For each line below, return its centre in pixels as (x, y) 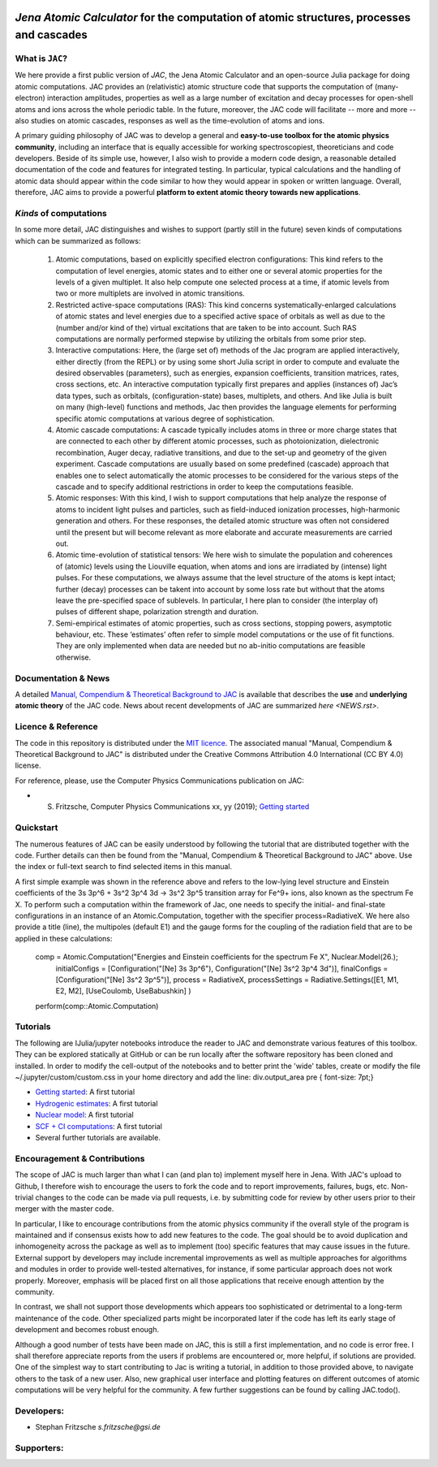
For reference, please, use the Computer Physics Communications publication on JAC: (159, 781)
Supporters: (39, 1448)
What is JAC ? (41, 58)
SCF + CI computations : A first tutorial (99, 1126)
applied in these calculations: (64, 938)
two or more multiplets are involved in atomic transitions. (150, 293)
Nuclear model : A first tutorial (84, 1115)
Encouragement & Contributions (80, 1158)
